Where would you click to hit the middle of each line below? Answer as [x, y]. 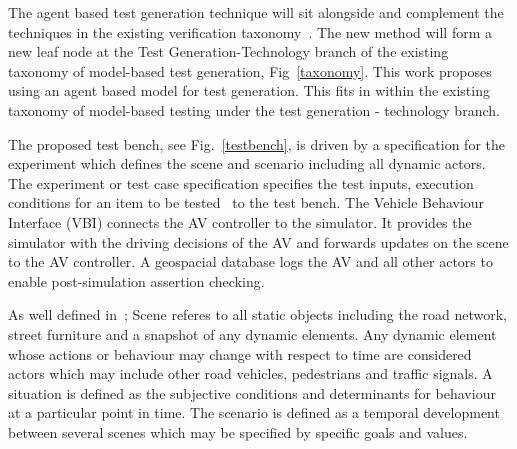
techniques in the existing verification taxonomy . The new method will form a [250, 31]
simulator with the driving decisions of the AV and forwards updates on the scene [258, 241]
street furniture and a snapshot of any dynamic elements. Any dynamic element [252, 333]
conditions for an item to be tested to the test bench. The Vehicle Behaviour [246, 202]
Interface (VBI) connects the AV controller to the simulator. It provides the [240, 221]
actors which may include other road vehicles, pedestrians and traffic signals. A [250, 373]
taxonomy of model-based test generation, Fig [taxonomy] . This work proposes [250, 70]
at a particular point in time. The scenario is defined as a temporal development [254, 412]
